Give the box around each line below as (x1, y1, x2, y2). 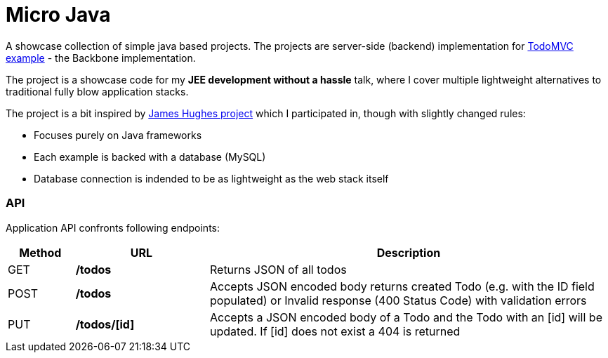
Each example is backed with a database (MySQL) (34, 150, 266, 163)
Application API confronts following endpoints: (6, 221, 220, 234)
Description (376, 245, 441, 260)
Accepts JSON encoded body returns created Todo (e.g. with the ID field (209, 279, 595, 293)
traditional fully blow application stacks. (6, 85, 189, 98)
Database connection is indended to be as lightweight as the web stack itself (34, 172, 389, 185)
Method (19, 245, 62, 260)
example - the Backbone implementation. (6, 51, 196, 64)
